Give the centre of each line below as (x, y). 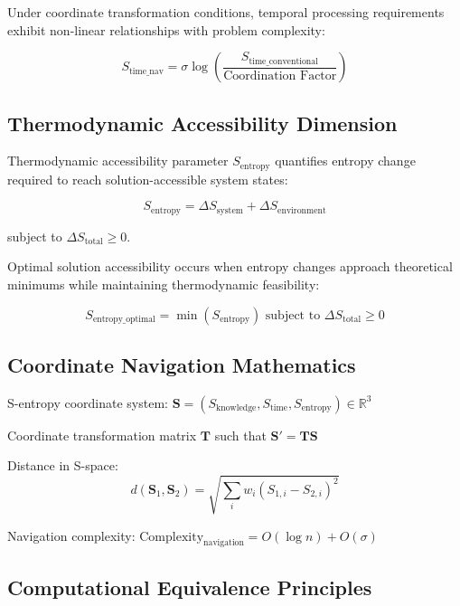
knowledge (236, 408)
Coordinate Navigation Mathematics (182, 365)
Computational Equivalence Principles (190, 587)
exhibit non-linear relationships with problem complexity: (166, 29)
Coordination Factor (280, 76)
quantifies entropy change (345, 161)
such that (240, 435)
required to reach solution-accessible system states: (148, 179)
